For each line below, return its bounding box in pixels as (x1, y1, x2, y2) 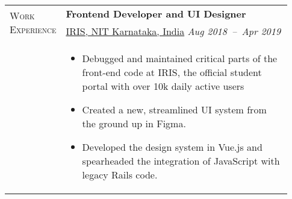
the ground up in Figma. (82, 116, 186, 130)
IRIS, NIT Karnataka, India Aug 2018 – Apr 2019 (66, 24, 281, 38)
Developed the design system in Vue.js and (82, 140, 262, 154)
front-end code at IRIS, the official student (82, 65, 262, 79)
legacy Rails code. (82, 168, 158, 182)
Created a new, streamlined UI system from (82, 103, 267, 116)
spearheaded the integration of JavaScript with (82, 154, 280, 168)
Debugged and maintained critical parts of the (82, 51, 278, 65)
